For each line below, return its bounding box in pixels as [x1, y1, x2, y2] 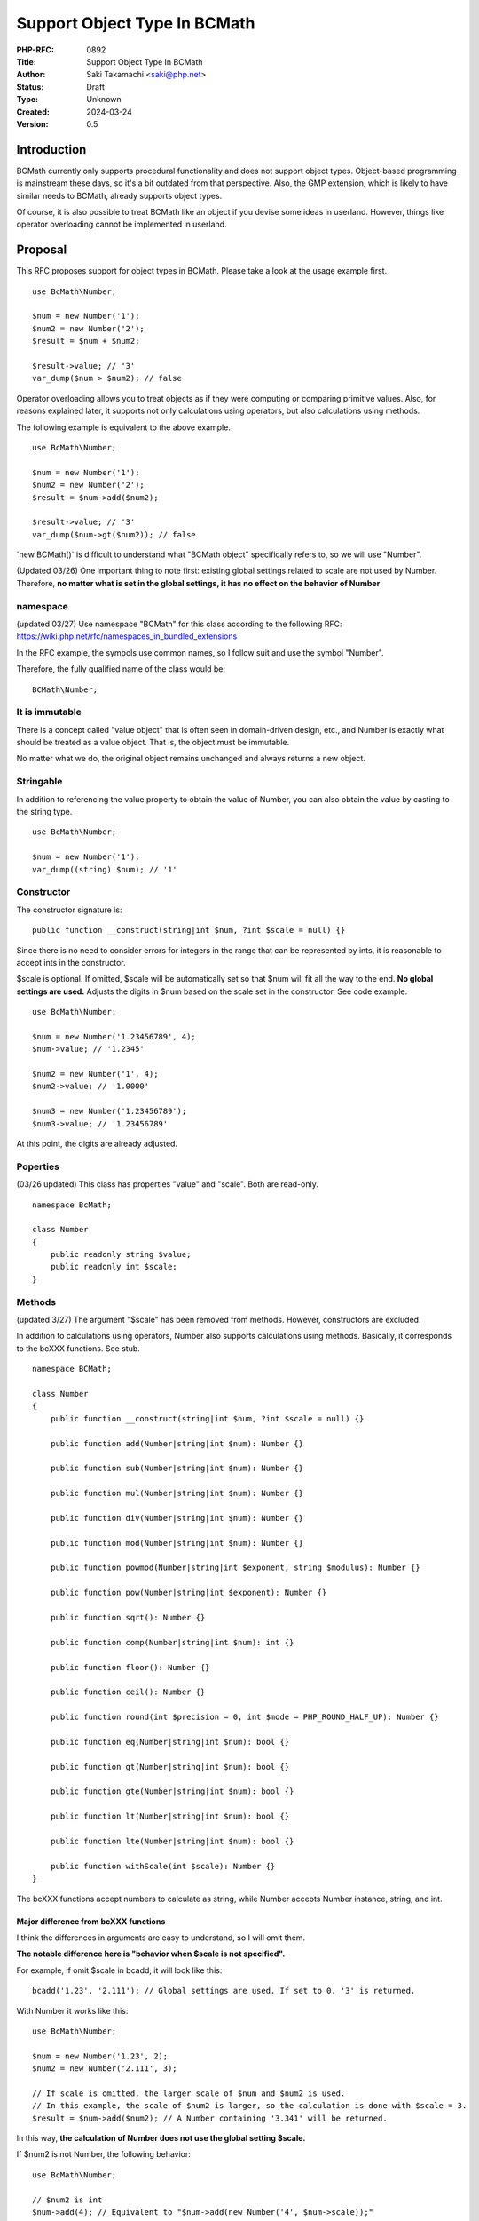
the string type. [16, 807, 73, 817]
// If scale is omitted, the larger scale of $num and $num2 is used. [32, 2088, 346, 2098]
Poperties [16, 1160, 59, 1173]
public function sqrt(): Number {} [50, 1612, 206, 1622]
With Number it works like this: [16, 2005, 129, 2016]
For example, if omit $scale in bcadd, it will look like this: [16, 1964, 223, 1976]
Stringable [16, 776, 63, 788]
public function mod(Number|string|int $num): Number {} [50, 1538, 303, 1548]
